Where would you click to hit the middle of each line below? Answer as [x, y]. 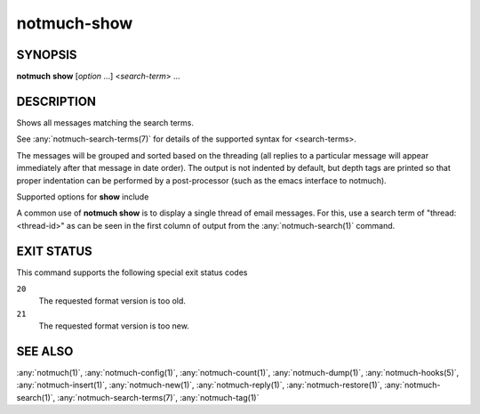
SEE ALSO [45, 351]
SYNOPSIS [47, 55]
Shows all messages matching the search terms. [105, 122]
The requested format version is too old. [112, 301]
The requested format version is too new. [114, 326]
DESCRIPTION [56, 101]
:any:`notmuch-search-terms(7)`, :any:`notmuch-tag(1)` [158, 397]
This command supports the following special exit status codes [132, 272]
